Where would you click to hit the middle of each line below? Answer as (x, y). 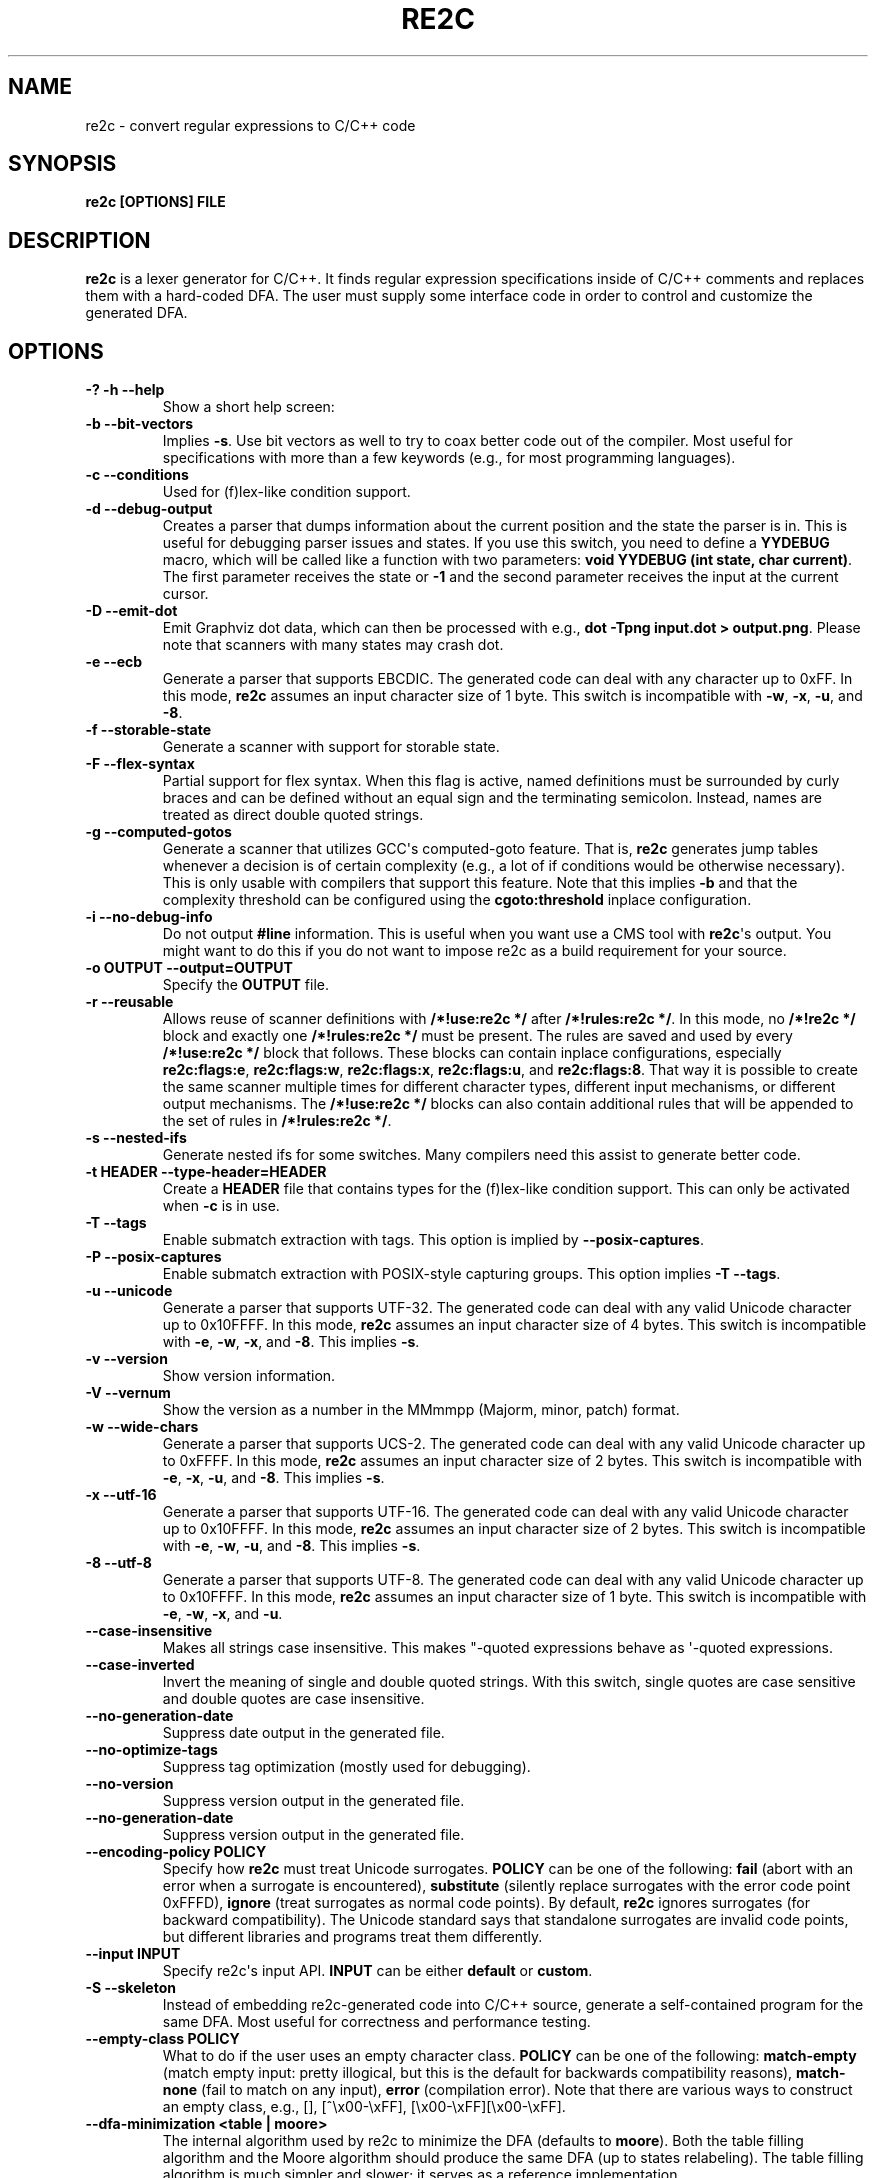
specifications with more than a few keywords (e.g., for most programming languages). (449, 458)
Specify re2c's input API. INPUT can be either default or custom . (377, 1971)
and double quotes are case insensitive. (293, 1699)
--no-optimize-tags (151, 1750)
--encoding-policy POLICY (176, 1852)
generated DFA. (136, 313)
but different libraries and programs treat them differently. (352, 1937)
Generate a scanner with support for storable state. (331, 747)
